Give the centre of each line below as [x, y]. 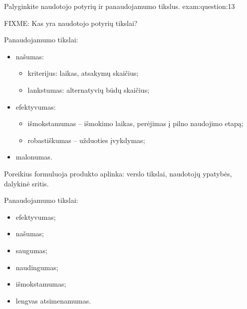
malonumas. [34, 157]
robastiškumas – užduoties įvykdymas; [86, 140]
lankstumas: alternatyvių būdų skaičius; [89, 89]
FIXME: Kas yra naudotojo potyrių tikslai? [71, 23]
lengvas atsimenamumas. [53, 300]
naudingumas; [37, 267]
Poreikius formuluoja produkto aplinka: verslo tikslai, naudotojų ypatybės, [118, 173]
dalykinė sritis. [26, 183]
